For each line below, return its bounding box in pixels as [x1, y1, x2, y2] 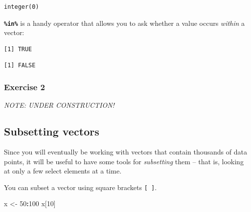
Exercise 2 [4, 80, 45, 93]
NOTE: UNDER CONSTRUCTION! [4, 100, 114, 110]
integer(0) [4, 3, 39, 10]
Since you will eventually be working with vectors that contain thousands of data [4, 147, 247, 157]
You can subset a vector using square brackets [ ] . [4, 182, 157, 192]
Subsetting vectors [4, 124, 99, 139]
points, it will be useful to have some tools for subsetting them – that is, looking [4, 156, 244, 166]
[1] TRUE [4, 45, 32, 53]
